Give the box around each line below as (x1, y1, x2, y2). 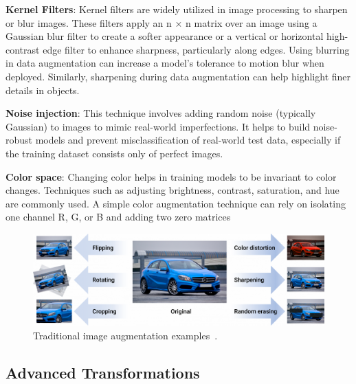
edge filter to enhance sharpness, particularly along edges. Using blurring (43, 42, 350, 56)
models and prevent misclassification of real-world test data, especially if (35, 133, 341, 147)
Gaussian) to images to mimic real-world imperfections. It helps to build (5, 119, 311, 133)
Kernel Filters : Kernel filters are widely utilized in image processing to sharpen (5, 2, 348, 16)
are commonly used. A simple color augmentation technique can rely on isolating (5, 196, 346, 210)
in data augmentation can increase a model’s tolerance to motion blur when (5, 56, 324, 70)
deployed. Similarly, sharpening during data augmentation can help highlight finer (5, 69, 351, 83)
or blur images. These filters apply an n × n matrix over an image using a (5, 15, 318, 30)
